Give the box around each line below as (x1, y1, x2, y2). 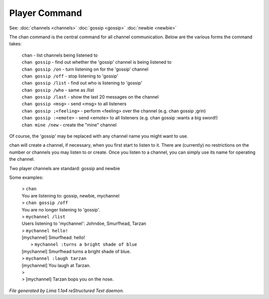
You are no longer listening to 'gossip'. (21, 206, 101, 212)
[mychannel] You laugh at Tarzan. (21, 262, 91, 268)
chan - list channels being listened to (21, 52, 98, 58)
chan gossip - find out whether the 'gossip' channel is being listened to (21, 59, 172, 65)
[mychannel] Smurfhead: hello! (21, 234, 85, 241)
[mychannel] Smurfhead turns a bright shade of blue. (21, 248, 131, 254)
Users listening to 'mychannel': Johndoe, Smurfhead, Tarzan (21, 220, 146, 226)
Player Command (9, 7, 82, 18)
